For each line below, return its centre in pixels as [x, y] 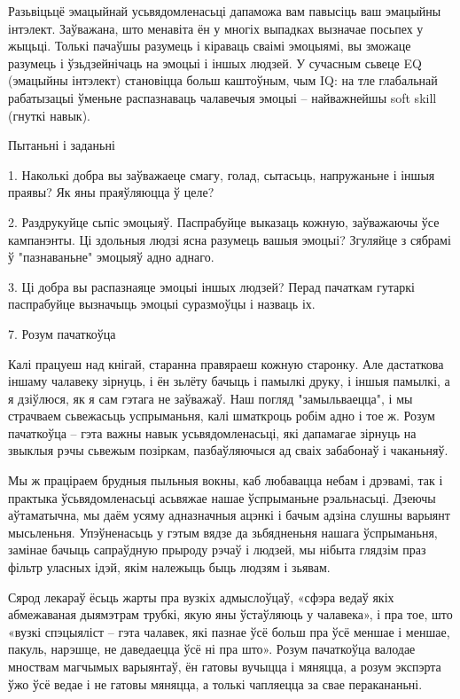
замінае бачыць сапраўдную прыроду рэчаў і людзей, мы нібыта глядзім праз [217, 550]
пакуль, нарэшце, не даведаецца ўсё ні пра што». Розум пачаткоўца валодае [212, 649]
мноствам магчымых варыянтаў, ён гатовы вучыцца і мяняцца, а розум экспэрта [225, 666]
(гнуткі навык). [50, 115]
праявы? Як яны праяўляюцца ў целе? [111, 192]
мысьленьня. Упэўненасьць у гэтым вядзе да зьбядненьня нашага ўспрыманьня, [223, 532]
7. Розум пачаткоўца [62, 333]
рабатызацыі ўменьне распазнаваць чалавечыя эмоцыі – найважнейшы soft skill [222, 97]
